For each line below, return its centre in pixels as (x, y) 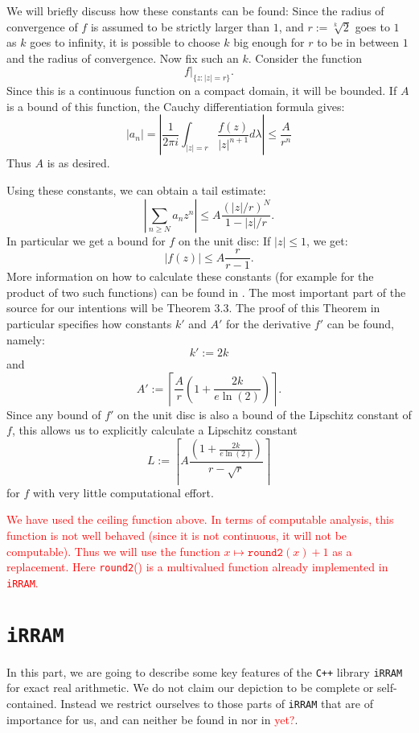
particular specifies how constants (89, 324)
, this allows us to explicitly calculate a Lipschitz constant (154, 430)
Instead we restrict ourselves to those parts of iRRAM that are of (217, 704)
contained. (32, 704)
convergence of (42, 26)
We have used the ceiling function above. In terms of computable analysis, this (200, 519)
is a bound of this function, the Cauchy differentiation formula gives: (176, 106)
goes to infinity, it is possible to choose (125, 42)
